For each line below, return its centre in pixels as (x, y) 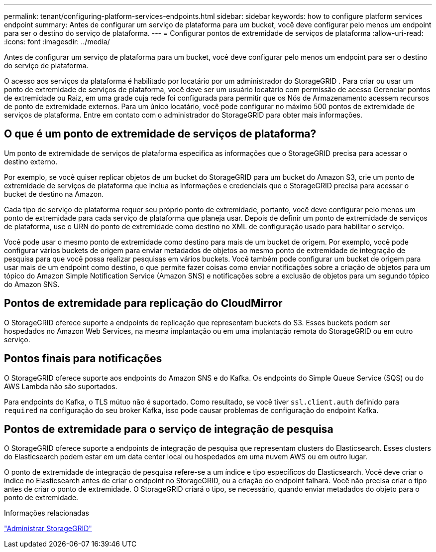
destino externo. (31, 161)
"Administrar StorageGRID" (48, 529)
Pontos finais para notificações (83, 359)
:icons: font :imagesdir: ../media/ (57, 42)
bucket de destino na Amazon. (54, 194)
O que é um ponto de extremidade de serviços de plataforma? (160, 134)
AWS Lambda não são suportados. (61, 386)
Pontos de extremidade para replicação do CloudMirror (143, 303)
